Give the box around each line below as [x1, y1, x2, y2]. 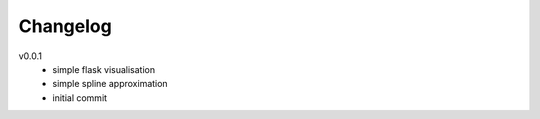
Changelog [18, 15, 112, 37]
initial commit [52, 91, 108, 104]
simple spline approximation [52, 78, 169, 90]
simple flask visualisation [52, 63, 156, 75]
